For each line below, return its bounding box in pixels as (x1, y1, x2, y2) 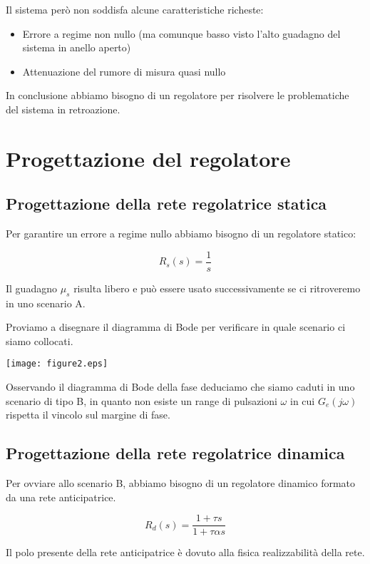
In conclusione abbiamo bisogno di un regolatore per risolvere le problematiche (6, 88, 349, 103)
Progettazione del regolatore (6, 143, 291, 173)
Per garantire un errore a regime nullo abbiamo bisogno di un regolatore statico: (6, 226, 356, 241)
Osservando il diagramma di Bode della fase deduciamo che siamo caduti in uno (6, 379, 355, 394)
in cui (289, 393, 315, 408)
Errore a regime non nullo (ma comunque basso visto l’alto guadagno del (22, 26, 341, 41)
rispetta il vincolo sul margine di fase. (6, 407, 170, 422)
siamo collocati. (6, 333, 73, 348)
